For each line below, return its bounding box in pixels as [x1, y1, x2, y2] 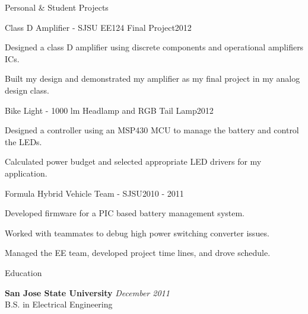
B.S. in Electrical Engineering [5, 298, 113, 310]
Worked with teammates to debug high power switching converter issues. [5, 226, 269, 239]
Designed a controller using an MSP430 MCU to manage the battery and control [5, 124, 299, 136]
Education [5, 266, 42, 278]
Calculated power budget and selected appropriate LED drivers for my [5, 155, 262, 168]
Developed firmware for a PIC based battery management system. [5, 207, 245, 219]
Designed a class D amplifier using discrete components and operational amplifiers [5, 41, 304, 53]
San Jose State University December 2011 [5, 286, 170, 299]
